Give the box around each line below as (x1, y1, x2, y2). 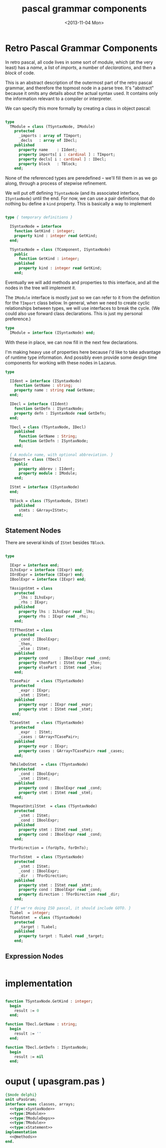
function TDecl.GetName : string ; (5, 1022, 78, 1027)
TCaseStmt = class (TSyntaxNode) (10, 720, 84, 725)
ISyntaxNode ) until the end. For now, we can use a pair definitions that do (5, 195, 155, 201)
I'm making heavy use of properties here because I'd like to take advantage (5, 349, 161, 355)
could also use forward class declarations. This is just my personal (5, 310, 143, 316)
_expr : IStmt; (18, 730, 53, 735)
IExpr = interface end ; (10, 563, 59, 568)
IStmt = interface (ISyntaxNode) (10, 485, 80, 490)
